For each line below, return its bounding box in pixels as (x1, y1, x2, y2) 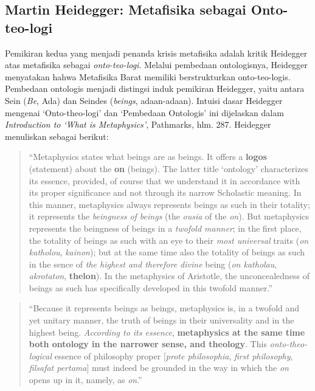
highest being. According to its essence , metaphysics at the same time (29, 325, 305, 338)
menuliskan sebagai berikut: (5, 130, 109, 142)
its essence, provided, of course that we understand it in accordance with (29, 174, 300, 187)
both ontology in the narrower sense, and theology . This (29, 337, 267, 350)
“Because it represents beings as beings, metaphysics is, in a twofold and (29, 302, 300, 314)
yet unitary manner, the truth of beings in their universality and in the (29, 314, 294, 327)
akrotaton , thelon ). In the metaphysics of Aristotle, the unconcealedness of (29, 269, 310, 282)
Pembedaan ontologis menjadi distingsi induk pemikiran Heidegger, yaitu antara (5, 82, 305, 95)
